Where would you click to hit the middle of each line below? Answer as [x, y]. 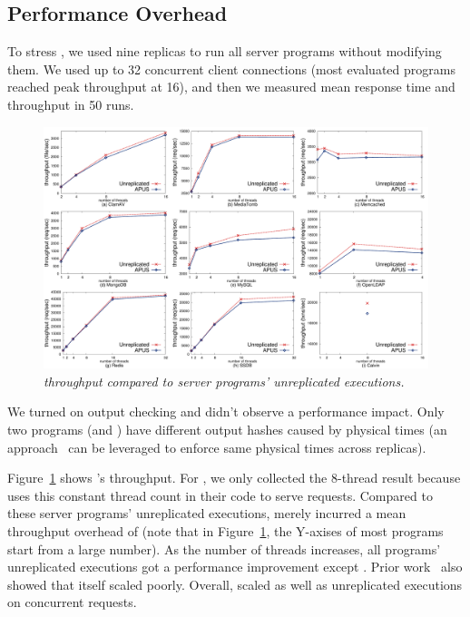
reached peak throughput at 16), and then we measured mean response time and [231, 87]
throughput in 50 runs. [71, 104]
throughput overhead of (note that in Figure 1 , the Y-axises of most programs [225, 530]
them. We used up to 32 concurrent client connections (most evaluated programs [231, 69]
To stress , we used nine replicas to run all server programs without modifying [225, 51]
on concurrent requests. [72, 602]
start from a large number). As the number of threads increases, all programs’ [224, 548]
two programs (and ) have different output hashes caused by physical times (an [227, 430]
